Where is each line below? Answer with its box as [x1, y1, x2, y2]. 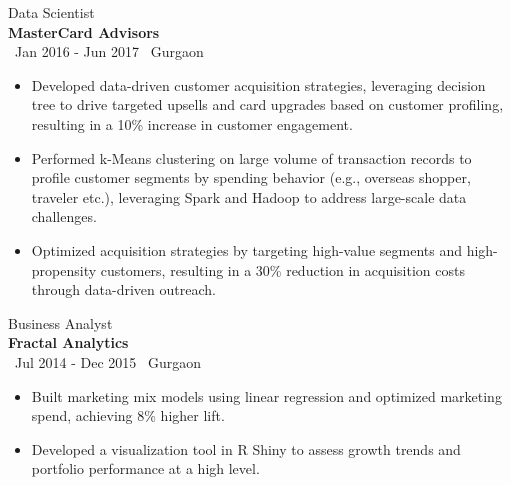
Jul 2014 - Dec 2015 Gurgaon [14, 351, 202, 372]
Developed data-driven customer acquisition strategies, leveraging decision [31, 74, 486, 95]
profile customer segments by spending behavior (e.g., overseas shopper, [31, 167, 471, 188]
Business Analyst [8, 312, 113, 333]
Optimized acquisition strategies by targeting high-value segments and [31, 239, 462, 260]
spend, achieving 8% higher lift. [31, 405, 225, 426]
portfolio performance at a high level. [31, 458, 260, 479]
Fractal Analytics [8, 332, 129, 353]
